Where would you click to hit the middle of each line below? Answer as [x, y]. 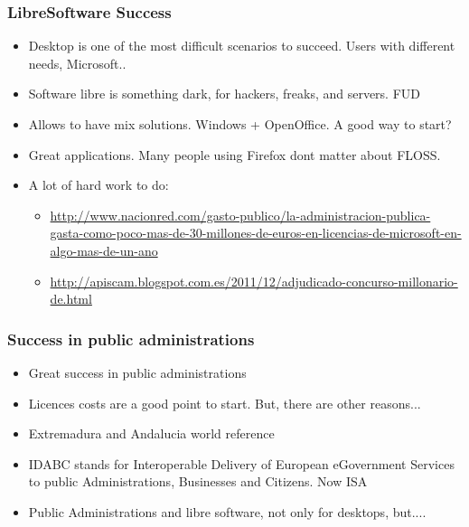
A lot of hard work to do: [98, 185]
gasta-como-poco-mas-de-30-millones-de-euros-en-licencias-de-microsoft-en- [256, 233]
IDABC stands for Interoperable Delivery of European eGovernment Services [241, 463]
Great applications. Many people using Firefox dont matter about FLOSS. [234, 154]
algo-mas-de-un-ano [104, 250]
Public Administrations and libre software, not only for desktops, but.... [227, 511]
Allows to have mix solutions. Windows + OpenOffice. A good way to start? [240, 124]
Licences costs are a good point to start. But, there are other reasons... [225, 403]
